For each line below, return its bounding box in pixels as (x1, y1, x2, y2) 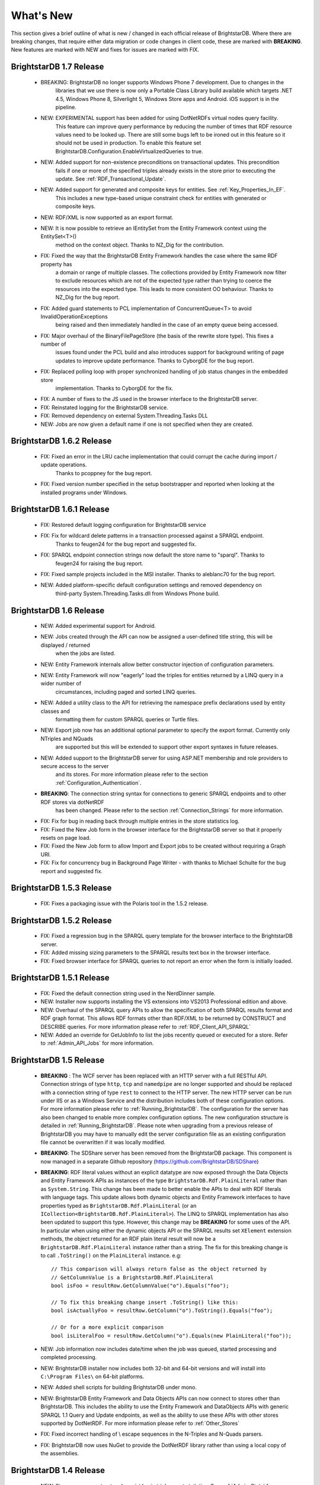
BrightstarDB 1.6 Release (11, 605, 105, 615)
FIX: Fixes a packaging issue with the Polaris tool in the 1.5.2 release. (40, 900, 209, 907)
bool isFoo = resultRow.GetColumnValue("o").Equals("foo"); (51, 1282, 229, 1289)
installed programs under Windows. (40, 489, 127, 496)
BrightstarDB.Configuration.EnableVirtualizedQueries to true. (55, 147, 204, 154)
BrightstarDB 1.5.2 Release (11, 915, 112, 925)
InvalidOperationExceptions (40, 312, 108, 320)
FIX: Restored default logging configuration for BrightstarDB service (40, 521, 207, 528)
